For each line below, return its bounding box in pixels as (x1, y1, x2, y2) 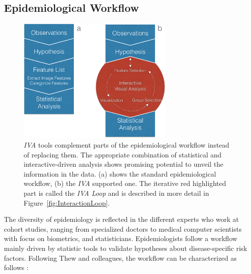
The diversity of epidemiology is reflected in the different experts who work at (4, 214, 239, 224)
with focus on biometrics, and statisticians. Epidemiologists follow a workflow (4, 233, 238, 244)
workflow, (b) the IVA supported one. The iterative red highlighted (24, 178, 226, 188)
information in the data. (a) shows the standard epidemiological (24, 168, 216, 179)
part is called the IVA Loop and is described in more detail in (24, 188, 209, 198)
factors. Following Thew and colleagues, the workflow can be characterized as (4, 252, 237, 263)
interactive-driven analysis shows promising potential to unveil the (24, 159, 223, 169)
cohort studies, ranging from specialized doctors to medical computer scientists (4, 223, 242, 234)
